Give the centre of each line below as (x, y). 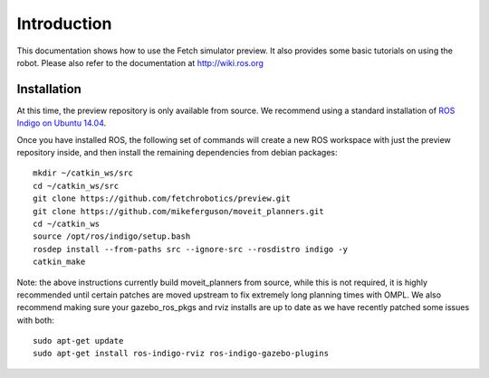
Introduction (64, 24)
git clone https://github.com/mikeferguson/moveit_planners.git (179, 211)
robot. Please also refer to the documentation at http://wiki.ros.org (140, 62)
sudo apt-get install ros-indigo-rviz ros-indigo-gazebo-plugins (181, 354)
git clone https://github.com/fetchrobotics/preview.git (162, 198)
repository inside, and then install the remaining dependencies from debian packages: (177, 153)
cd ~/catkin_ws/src (76, 186)
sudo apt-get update (78, 341)
